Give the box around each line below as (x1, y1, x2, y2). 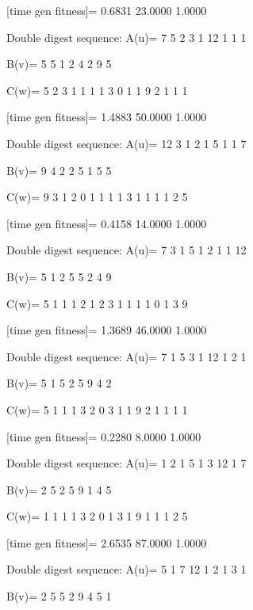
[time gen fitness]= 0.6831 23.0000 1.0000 (6, 2, 207, 18)
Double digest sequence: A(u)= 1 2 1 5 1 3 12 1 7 (6, 455, 247, 471)
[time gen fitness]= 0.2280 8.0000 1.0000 (6, 428, 201, 444)
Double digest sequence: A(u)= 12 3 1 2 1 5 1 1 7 (6, 135, 247, 151)
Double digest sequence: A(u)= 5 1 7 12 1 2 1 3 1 (6, 561, 247, 578)
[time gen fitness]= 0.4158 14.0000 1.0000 (6, 215, 207, 231)
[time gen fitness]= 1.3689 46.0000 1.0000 (6, 322, 207, 338)
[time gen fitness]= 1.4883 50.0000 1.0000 (6, 109, 207, 125)
